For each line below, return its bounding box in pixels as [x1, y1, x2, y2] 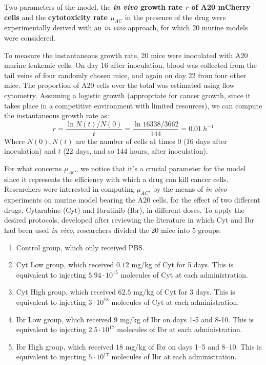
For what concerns [4, 162, 62, 173]
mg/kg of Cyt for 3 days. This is [133, 286, 235, 297]
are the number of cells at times [75, 135, 175, 146]
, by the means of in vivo [148, 184, 227, 194]
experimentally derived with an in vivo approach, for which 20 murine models [4, 22, 248, 33]
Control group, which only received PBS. [16, 242, 145, 252]
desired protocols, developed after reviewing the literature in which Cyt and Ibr [4, 214, 254, 225]
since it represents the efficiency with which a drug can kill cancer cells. [4, 173, 229, 184]
